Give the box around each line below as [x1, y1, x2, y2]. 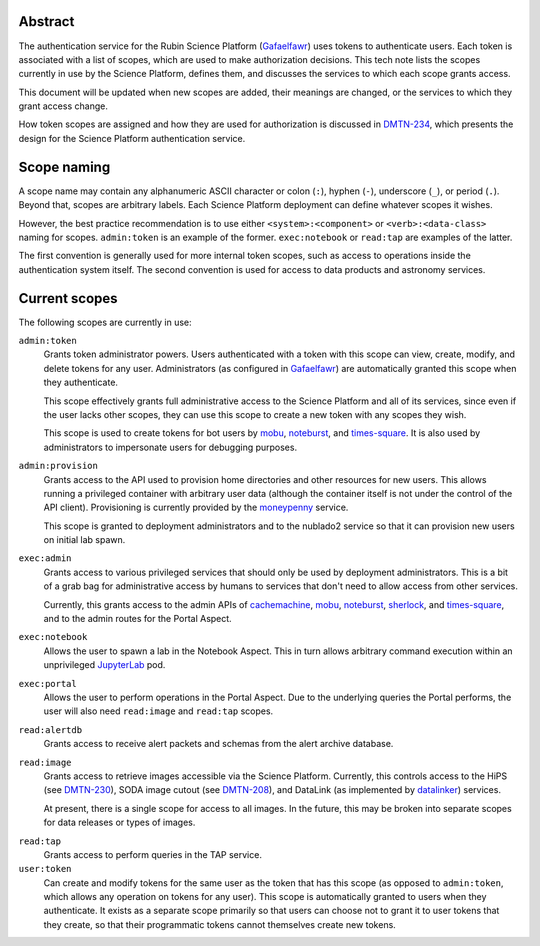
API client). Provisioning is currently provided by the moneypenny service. [43, 501, 349, 514]
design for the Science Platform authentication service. [18, 132, 246, 144]
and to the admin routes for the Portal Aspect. [43, 613, 232, 625]
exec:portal [18, 678, 77, 689]
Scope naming [18, 158, 111, 175]
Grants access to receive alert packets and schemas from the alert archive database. [43, 738, 394, 750]
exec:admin [18, 553, 72, 564]
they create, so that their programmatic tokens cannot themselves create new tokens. [43, 918, 397, 930]
